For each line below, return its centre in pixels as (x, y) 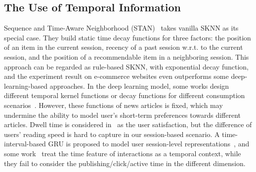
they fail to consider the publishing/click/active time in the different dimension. (125, 163)
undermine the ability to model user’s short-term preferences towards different (123, 115)
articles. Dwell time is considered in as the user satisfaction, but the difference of (128, 124)
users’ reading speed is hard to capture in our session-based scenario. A (112, 134)
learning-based (26, 86)
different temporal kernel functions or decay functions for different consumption (125, 95)
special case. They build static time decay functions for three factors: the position (128, 37)
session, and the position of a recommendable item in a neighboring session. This (127, 56)
